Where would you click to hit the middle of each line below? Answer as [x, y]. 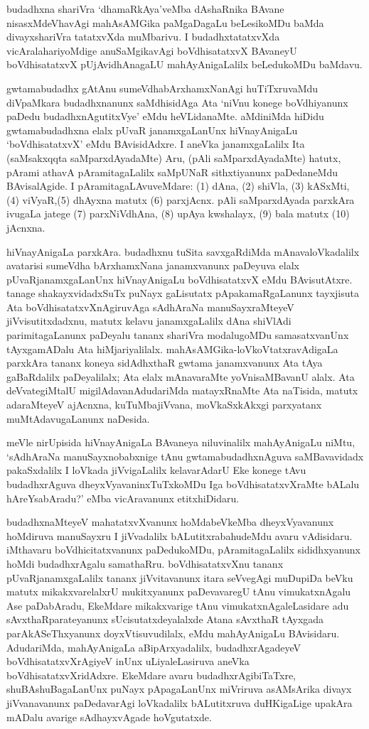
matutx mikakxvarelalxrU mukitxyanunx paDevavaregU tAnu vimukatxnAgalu [179, 592]
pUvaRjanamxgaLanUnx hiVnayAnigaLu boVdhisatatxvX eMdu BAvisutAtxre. [180, 279]
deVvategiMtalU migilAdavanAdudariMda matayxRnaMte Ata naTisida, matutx [182, 390]
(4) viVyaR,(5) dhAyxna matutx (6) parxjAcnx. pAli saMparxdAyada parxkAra [181, 199]
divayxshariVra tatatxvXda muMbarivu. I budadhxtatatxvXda [143, 37]
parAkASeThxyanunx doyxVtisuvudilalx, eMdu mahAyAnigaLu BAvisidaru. [173, 633]
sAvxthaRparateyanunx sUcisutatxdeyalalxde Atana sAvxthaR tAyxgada [165, 619]
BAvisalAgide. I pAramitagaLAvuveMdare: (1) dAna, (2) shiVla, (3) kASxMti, [178, 186]
